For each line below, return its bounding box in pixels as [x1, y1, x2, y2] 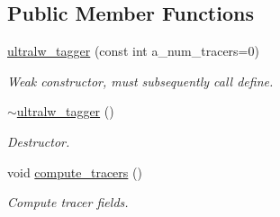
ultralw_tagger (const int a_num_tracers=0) [7, 41, 259, 60]
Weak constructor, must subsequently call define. [7, 71, 274, 90]
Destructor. [7, 131, 70, 150]
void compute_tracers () [7, 162, 142, 181]
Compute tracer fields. [7, 193, 129, 212]
